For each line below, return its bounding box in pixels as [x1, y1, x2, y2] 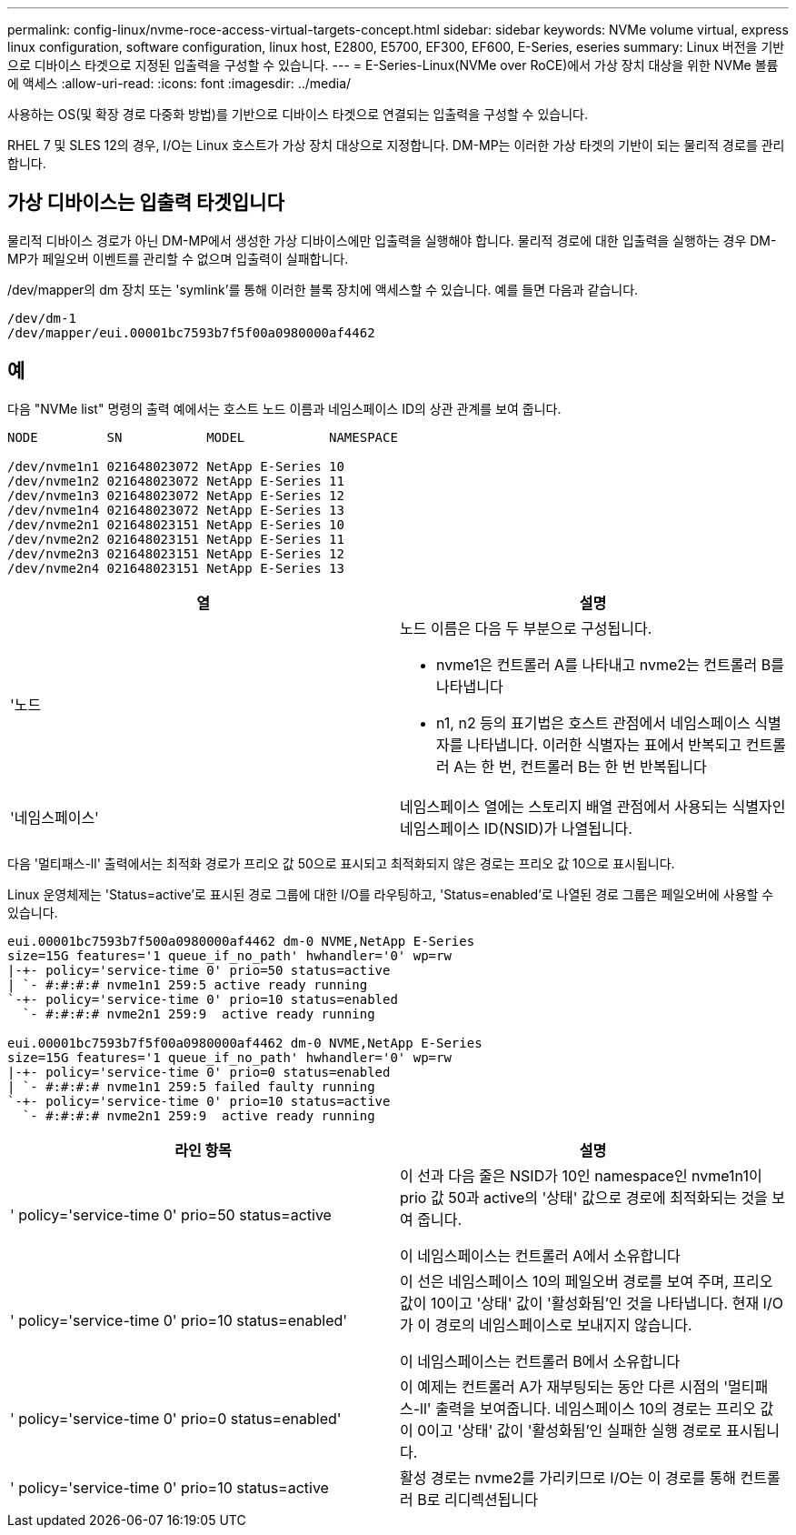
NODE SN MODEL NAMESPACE [7, 429, 398, 445]
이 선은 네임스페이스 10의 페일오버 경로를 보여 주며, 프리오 [400, 1271, 773, 1290]
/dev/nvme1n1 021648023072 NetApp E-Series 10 [7, 458, 344, 474]
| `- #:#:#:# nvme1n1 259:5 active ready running [7, 977, 368, 992]
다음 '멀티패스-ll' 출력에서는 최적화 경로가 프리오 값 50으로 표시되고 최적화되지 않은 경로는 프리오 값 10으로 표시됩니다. [7, 855, 675, 871]
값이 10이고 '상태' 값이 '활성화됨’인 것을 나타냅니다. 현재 [400, 1293, 760, 1312]
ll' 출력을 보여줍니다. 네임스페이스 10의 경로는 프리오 [420, 1399, 756, 1418]
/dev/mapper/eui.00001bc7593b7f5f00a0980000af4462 [7, 325, 375, 340]
